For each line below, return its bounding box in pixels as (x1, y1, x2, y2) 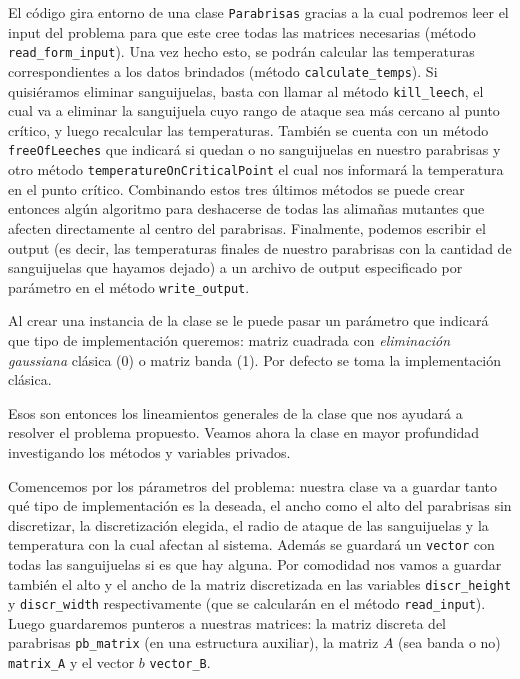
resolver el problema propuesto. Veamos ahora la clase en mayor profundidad (8, 422, 480, 443)
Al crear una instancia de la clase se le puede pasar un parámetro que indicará (8, 310, 489, 331)
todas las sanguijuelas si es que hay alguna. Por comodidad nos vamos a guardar (8, 553, 502, 574)
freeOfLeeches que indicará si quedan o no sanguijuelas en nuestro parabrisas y (8, 139, 501, 160)
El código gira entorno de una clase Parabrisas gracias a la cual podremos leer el (8, 2, 509, 22)
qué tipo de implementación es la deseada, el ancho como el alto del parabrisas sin (8, 495, 512, 516)
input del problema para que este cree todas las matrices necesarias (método (8, 21, 476, 42)
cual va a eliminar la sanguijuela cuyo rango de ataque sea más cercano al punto (8, 100, 500, 121)
